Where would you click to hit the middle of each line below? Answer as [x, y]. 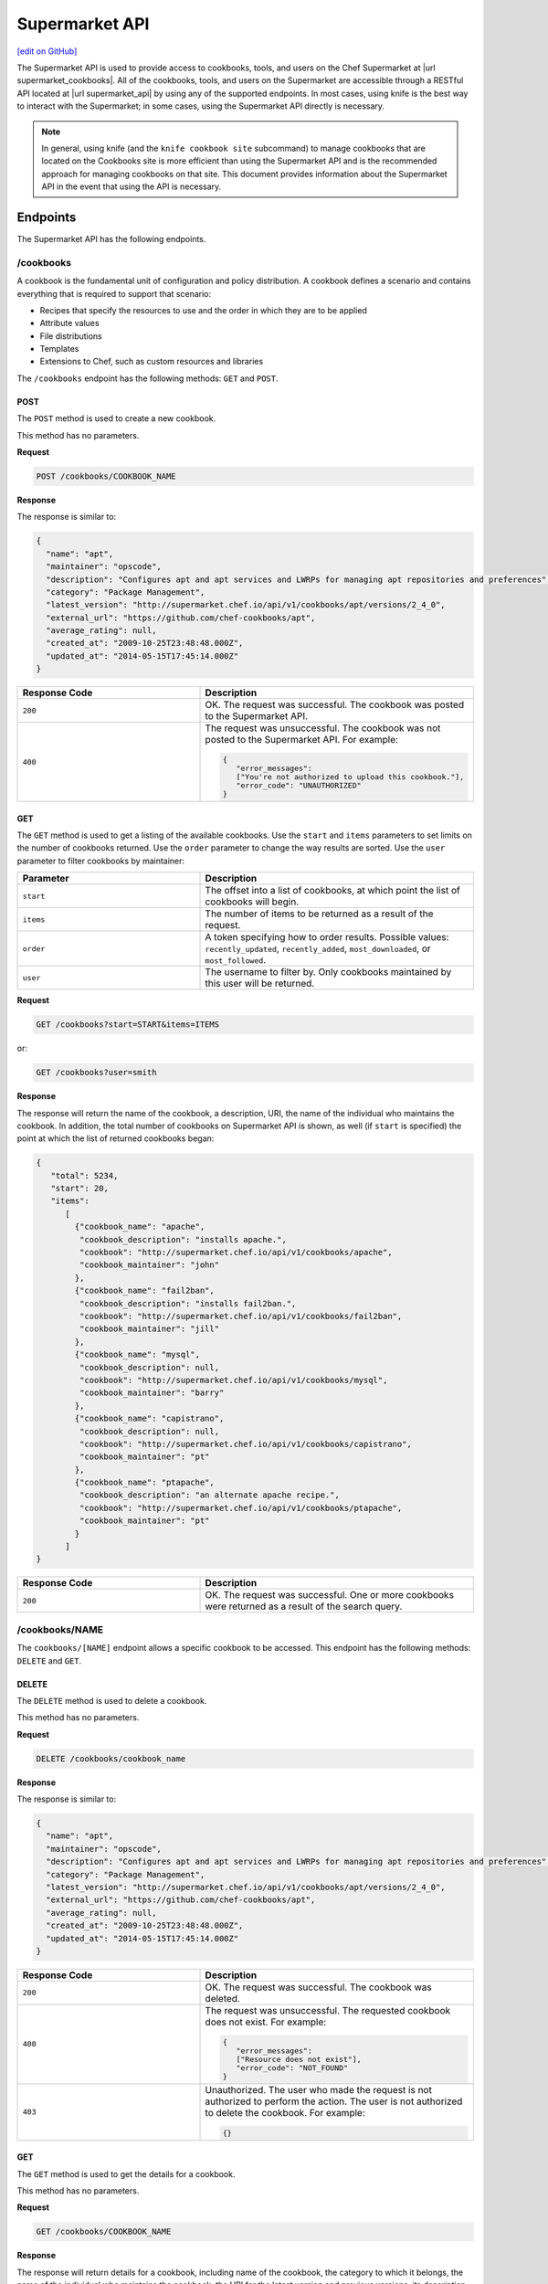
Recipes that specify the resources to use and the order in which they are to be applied [203, 310]
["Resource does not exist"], [299, 2059]
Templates [59, 349]
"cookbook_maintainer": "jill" [149, 1329]
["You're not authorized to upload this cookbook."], [350, 777]
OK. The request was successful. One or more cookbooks [329, 1595]
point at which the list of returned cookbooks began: [116, 1138]
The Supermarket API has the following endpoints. [111, 238]
